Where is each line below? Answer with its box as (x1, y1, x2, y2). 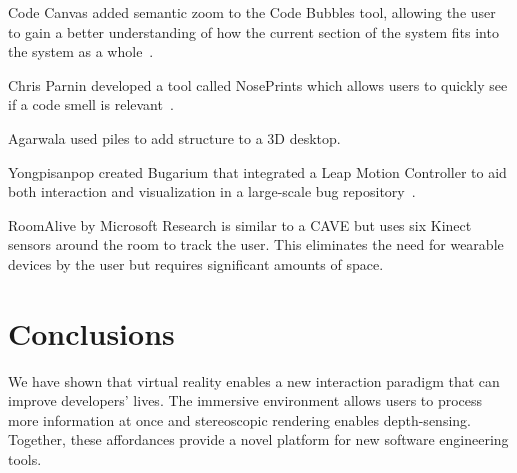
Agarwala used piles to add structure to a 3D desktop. (8, 127, 341, 148)
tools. (8, 449, 42, 470)
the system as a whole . (8, 41, 154, 62)
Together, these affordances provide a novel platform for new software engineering (8, 429, 509, 450)
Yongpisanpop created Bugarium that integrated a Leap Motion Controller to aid (8, 161, 507, 182)
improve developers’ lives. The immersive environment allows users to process (8, 390, 483, 411)
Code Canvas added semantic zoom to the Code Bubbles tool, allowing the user (8, 2, 496, 22)
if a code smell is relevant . (8, 94, 174, 115)
